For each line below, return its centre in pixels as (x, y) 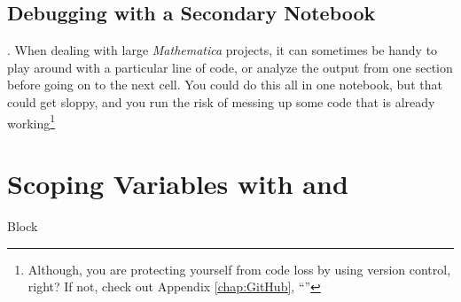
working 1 (31, 121)
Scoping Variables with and (178, 184)
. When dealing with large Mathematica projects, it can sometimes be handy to (223, 50)
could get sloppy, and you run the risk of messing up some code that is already (221, 101)
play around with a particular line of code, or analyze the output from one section (230, 67)
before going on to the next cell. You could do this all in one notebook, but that (225, 85)
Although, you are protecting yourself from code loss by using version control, (239, 269)
